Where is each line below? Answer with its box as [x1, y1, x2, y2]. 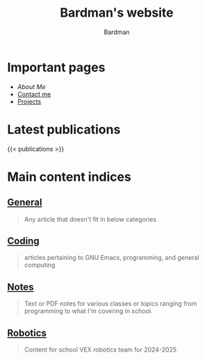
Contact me [17, 90, 51, 98]
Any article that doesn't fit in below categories [24, 215, 157, 223]
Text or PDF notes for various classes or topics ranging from [24, 300, 197, 308]
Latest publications [7, 122, 121, 137]
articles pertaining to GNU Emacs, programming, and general [24, 254, 199, 262]
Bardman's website [60, 5, 174, 21]
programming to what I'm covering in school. [24, 307, 153, 316]
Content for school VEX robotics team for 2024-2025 [24, 345, 177, 354]
